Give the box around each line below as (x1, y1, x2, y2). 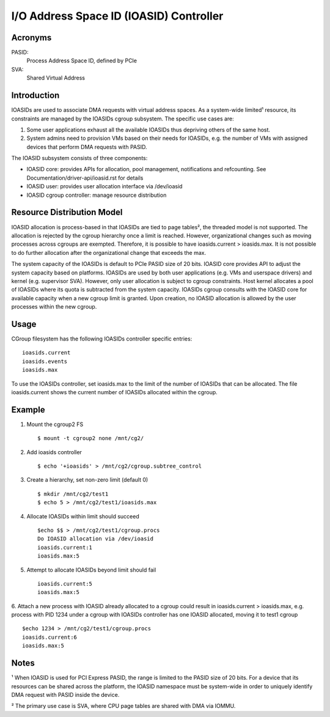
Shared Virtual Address (26, 74, 86, 82)
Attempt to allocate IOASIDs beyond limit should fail (26, 566, 156, 573)
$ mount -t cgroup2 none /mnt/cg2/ (37, 435, 144, 442)
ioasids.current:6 (22, 633, 78, 641)
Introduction (11, 90, 60, 101)
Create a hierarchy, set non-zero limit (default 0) (26, 476, 148, 484)
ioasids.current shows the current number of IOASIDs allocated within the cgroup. (11, 388, 218, 395)
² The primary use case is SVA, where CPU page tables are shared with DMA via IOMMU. (11, 702, 236, 710)
